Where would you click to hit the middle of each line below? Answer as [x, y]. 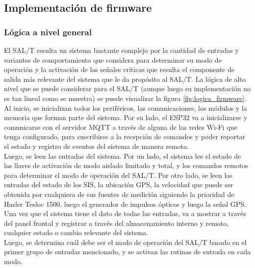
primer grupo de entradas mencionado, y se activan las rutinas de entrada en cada [127, 252]
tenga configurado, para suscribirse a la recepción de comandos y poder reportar [125, 136]
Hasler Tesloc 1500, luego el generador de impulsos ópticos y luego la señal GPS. [125, 204]
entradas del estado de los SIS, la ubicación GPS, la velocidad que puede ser [119, 184]
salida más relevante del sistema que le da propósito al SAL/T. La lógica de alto [125, 79]
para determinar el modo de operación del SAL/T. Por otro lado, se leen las [118, 175]
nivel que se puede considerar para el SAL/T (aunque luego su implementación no [127, 88]
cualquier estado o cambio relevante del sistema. [76, 232]
